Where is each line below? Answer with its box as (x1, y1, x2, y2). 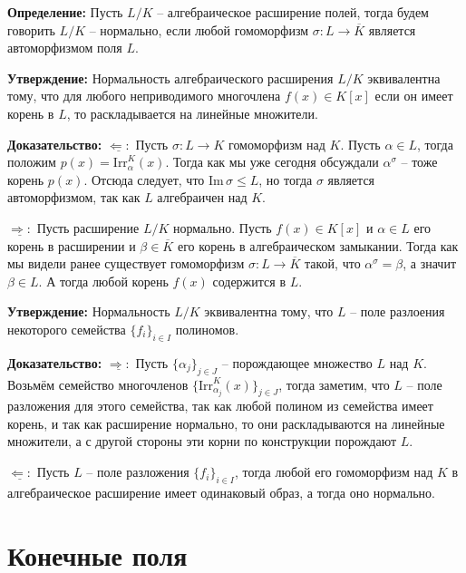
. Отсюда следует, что (83, 170, 205, 189)
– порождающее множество (221, 353, 373, 372)
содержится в (212, 271, 286, 290)
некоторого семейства (7, 319, 126, 338)
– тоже (401, 152, 438, 171)
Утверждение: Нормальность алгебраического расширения (7, 68, 334, 87)
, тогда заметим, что (278, 374, 390, 393)
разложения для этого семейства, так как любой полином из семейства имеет (7, 396, 433, 415)
